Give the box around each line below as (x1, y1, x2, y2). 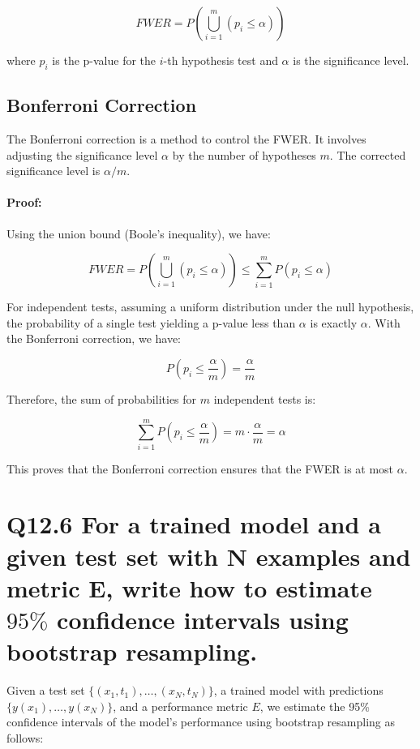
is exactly (310, 314, 358, 331)
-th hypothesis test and (163, 52, 278, 68)
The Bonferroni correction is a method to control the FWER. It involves (6, 131, 366, 147)
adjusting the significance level (6, 146, 158, 163)
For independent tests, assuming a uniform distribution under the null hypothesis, (6, 298, 414, 315)
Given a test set (6, 682, 85, 699)
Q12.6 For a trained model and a (6, 507, 381, 541)
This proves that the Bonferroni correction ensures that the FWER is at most (6, 460, 394, 477)
